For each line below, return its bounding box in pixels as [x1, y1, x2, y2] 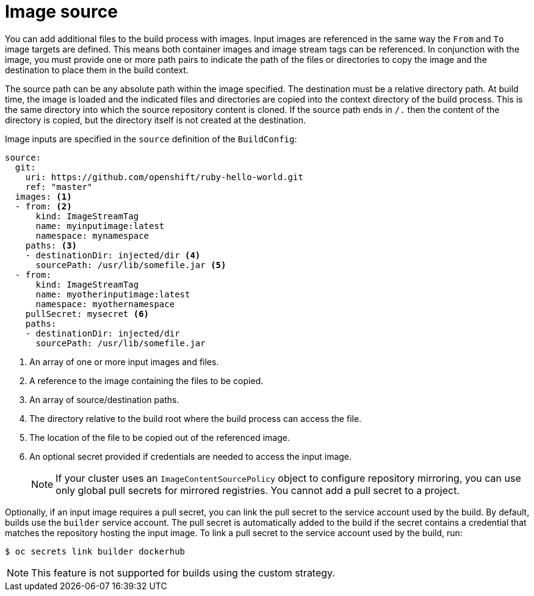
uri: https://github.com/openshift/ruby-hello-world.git [25, 172, 303, 182]
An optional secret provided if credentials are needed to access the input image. [29, 451, 352, 462]
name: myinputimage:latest [35, 220, 165, 231]
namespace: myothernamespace [35, 299, 175, 309]
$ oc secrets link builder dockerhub [5, 546, 186, 556]
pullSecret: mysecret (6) [25, 308, 150, 319]
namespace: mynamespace [35, 230, 150, 241]
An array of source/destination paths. [29, 394, 179, 405]
